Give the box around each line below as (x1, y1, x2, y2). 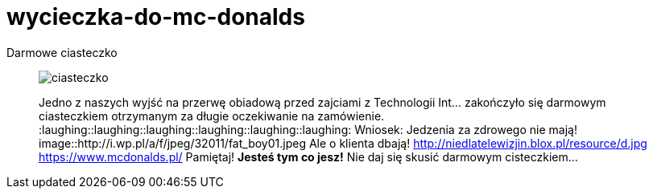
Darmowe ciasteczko (6, 45, 118, 59)
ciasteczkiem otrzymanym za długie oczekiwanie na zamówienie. (39, 108, 385, 123)
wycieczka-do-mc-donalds (6, 3, 305, 30)
